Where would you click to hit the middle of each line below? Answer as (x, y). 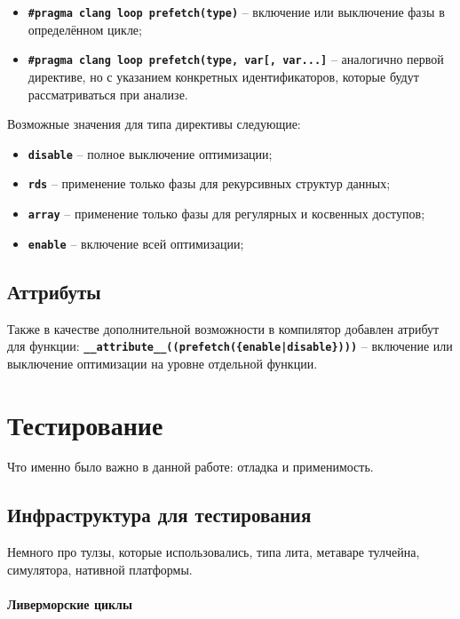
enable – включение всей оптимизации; (136, 243)
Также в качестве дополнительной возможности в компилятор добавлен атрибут (223, 328)
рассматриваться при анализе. (108, 94)
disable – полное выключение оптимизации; (150, 153)
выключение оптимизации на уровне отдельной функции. (163, 363)
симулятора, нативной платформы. (100, 569)
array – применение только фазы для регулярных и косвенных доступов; (226, 213)
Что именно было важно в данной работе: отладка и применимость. (190, 467)
